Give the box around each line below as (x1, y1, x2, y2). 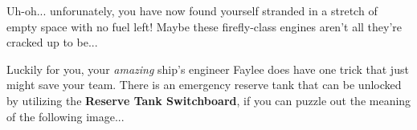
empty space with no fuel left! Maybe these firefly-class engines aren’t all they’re (6, 18, 403, 35)
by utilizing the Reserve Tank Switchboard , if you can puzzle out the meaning (6, 91, 411, 108)
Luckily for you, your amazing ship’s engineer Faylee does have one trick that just (6, 60, 409, 77)
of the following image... (6, 108, 125, 124)
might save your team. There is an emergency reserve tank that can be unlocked (6, 76, 402, 93)
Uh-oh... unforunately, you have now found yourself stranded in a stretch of (6, 2, 378, 18)
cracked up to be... (6, 34, 98, 51)
